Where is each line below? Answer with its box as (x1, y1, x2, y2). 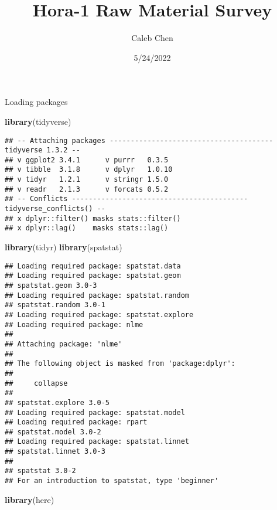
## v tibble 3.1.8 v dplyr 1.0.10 (5, 165, 173, 174)
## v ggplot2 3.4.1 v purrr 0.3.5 (5, 155, 169, 164)
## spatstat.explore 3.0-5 (5, 398, 110, 407)
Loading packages (5, 96, 68, 108)
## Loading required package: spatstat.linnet (5, 437, 189, 446)
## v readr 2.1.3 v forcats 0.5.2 (5, 185, 169, 193)
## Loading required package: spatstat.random (5, 291, 189, 300)
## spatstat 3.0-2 (5, 467, 76, 475)
